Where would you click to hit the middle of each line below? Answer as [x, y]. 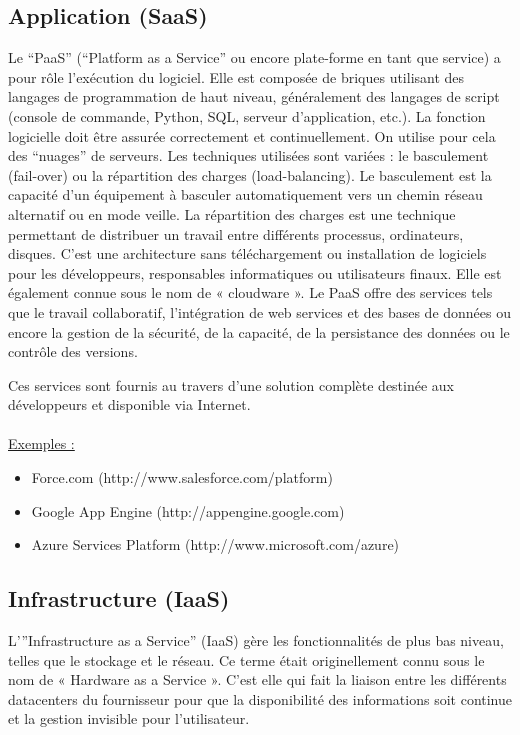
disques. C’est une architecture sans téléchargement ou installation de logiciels [247, 253]
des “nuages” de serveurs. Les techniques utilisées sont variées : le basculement [248, 155]
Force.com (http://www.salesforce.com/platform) [182, 477]
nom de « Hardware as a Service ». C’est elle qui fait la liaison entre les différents [257, 679]
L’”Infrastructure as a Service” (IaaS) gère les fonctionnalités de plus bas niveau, [256, 640]
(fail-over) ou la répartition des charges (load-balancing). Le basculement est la [250, 174]
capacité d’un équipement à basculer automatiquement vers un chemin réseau [245, 194]
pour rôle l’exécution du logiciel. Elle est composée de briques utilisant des [236, 76]
